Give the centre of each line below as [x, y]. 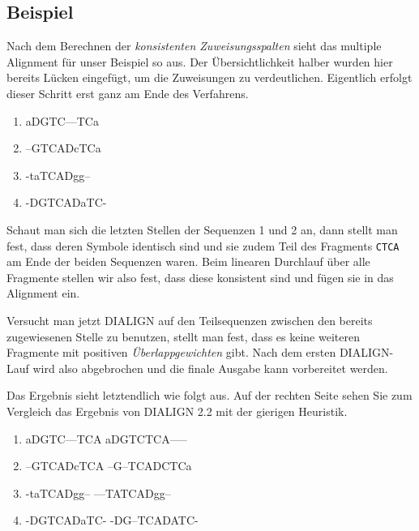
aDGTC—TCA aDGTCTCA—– [106, 438]
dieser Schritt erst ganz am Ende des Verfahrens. [128, 93]
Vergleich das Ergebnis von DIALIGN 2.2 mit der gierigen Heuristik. [177, 411]
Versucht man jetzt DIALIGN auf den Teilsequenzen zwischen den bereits [190, 320]
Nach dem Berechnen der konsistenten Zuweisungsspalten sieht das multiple [194, 46]
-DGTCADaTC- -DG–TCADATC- [112, 520]
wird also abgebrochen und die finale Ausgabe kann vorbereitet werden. [210, 368]
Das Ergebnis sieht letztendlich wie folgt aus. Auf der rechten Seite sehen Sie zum [209, 395]
